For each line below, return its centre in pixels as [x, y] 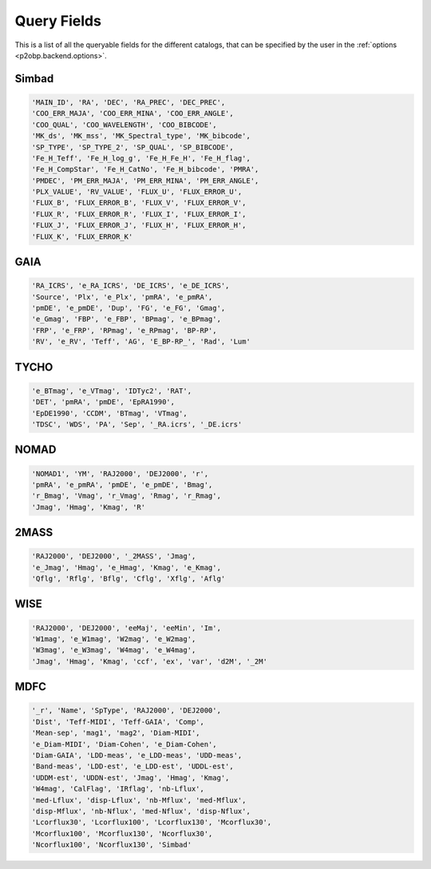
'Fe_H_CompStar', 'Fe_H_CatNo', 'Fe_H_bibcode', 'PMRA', [145, 169]
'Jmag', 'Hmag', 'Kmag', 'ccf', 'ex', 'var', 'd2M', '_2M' [149, 661]
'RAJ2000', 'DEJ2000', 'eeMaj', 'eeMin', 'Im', [126, 628]
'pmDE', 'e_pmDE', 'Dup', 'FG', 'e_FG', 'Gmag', [129, 308]
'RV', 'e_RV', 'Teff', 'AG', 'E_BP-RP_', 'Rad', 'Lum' [141, 342]
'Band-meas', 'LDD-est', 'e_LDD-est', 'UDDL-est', [133, 766]
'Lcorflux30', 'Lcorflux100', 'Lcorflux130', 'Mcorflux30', [152, 822]
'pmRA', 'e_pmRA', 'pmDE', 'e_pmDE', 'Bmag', [122, 484]
